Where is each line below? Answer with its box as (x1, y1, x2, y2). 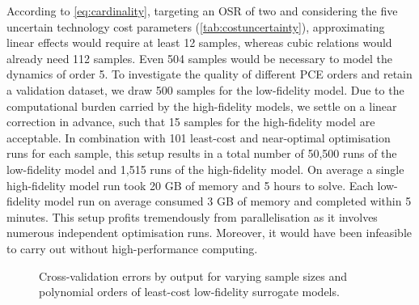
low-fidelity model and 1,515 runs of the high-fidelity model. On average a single (6, 160, 404, 177)
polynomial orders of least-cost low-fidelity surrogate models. (39, 283, 340, 300)
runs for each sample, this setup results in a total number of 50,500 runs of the (6, 145, 397, 162)
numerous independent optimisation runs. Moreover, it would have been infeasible (6, 224, 413, 241)
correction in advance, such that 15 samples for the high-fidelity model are (6, 113, 375, 130)
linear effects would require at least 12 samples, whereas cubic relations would (6, 34, 392, 51)
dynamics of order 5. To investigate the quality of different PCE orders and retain (6, 66, 413, 83)
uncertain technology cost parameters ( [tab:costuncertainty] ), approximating (6, 18, 385, 35)
